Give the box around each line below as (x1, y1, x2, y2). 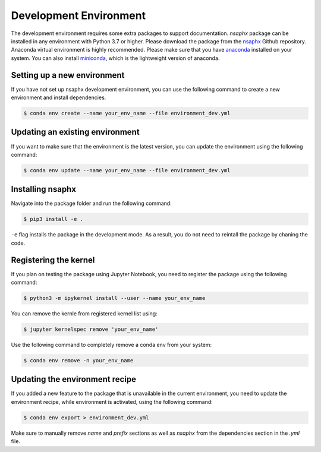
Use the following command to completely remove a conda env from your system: (11, 341, 212, 348)
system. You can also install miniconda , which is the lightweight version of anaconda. (11, 54, 220, 62)
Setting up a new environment (11, 70, 125, 80)
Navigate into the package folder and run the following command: (11, 200, 172, 207)
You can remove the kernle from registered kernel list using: (11, 310, 158, 317)
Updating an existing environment (11, 127, 140, 137)
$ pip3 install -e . (23, 216, 83, 223)
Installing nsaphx (11, 184, 77, 194)
